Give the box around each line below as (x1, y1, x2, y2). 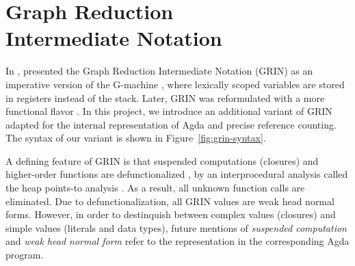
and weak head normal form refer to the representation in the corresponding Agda (5, 234, 350, 248)
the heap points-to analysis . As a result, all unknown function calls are (5, 181, 305, 195)
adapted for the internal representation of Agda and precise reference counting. (5, 117, 337, 131)
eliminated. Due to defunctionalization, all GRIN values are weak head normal (5, 194, 334, 208)
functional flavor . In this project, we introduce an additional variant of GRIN (5, 104, 332, 118)
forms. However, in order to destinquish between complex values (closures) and (5, 207, 336, 222)
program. (5, 248, 44, 262)
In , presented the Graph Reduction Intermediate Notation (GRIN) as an (5, 64, 313, 78)
